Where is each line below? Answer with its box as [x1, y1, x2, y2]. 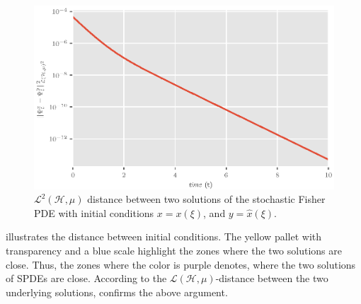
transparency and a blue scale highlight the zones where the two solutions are [6, 243, 342, 258]
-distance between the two [215, 271, 328, 286]
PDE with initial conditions [34, 205, 154, 220]
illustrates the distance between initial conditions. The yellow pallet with [6, 229, 322, 244]
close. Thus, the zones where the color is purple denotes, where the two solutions [6, 257, 356, 271]
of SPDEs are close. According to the [6, 271, 167, 286]
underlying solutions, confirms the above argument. [6, 284, 228, 299]
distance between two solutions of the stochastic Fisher [87, 192, 326, 206]
